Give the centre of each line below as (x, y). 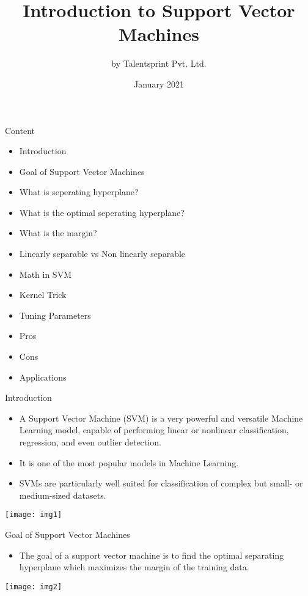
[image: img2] (34, 587)
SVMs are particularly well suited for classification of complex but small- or (161, 483)
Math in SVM (45, 274)
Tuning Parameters (55, 315)
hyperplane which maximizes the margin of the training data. (134, 567)
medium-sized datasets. (63, 495)
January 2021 (159, 84)
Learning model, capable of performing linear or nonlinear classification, (154, 430)
